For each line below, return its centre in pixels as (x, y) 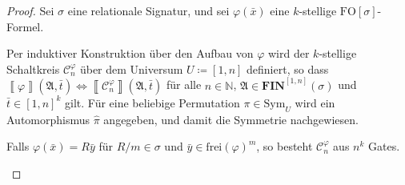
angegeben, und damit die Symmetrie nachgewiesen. (231, 119)
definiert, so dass (288, 68)
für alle (184, 84)
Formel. (25, 26)
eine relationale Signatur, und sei (148, 10)
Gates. (384, 146)
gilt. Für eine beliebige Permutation (152, 102)
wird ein (315, 102)
